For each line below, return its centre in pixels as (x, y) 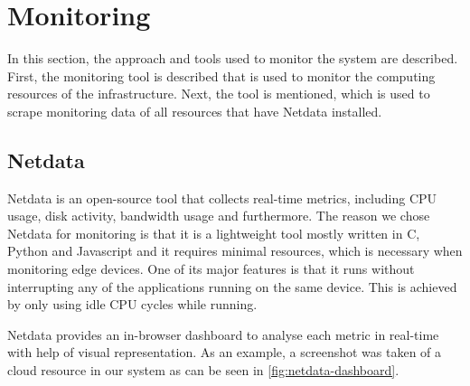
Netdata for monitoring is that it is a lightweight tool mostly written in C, (214, 233)
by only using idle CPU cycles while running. (132, 304)
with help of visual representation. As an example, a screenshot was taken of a (225, 352)
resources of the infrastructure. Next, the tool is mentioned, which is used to (219, 94)
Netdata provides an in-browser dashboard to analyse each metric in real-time (223, 334)
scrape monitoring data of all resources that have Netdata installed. (195, 111)
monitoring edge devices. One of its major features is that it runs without (211, 269)
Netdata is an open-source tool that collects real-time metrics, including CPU (222, 198)
